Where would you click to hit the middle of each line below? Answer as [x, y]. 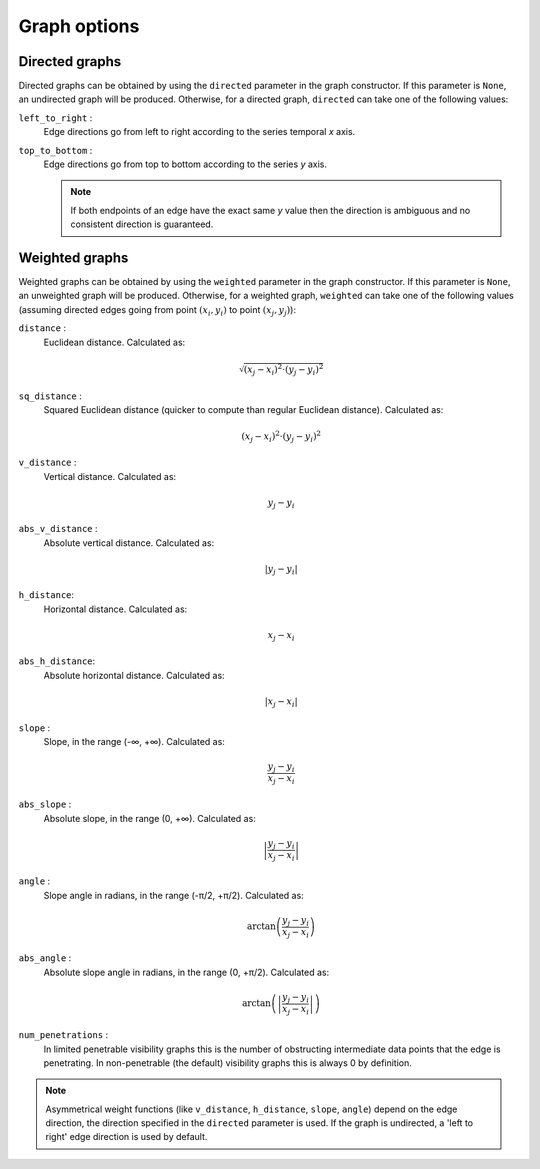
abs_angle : [45, 958]
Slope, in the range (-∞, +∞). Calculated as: [134, 741]
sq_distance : [50, 396]
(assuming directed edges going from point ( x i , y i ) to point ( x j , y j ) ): [157, 310]
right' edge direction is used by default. [126, 1137]
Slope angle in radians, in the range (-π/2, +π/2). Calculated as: [173, 895]
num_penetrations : [63, 1035]
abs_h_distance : [57, 661]
